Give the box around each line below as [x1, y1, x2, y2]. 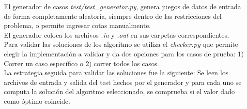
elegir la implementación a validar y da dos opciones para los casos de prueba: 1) [4, 48, 244, 58]
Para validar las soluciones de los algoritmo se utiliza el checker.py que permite [4, 39, 238, 49]
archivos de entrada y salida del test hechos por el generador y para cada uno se [4, 77, 242, 87]
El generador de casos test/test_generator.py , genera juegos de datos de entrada [4, 1, 241, 11]
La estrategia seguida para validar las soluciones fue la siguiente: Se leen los [4, 68, 229, 78]
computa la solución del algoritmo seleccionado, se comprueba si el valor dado [4, 86, 235, 96]
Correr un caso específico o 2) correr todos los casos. [4, 58, 159, 68]
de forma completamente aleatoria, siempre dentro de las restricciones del [4, 11, 222, 21]
